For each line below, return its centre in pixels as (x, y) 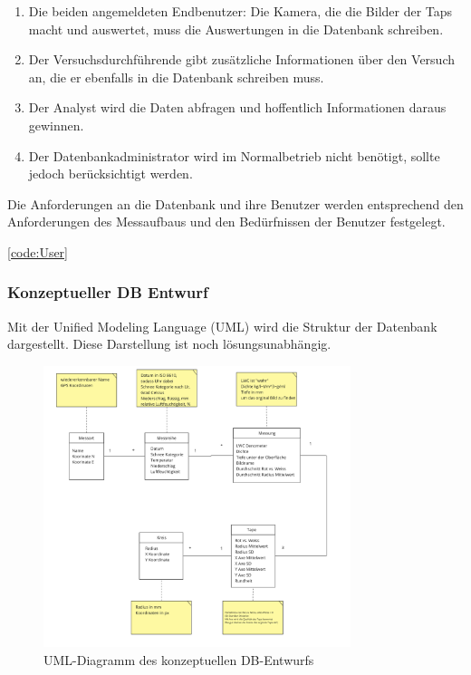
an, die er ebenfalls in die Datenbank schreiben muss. (176, 77)
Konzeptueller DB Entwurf (108, 292)
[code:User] (38, 251)
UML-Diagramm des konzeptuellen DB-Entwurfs (179, 659)
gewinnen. (56, 125)
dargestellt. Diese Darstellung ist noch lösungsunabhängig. (169, 344)
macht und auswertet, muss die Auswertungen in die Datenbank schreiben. (236, 29)
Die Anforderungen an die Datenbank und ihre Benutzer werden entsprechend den (235, 203)
